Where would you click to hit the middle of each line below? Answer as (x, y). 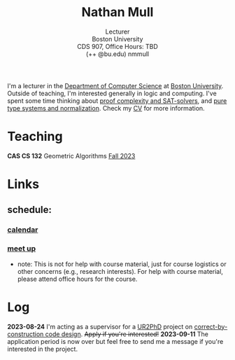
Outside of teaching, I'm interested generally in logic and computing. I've (112, 93)
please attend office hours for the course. (77, 279)
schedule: (30, 210)
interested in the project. (43, 349)
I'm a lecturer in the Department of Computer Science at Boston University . (115, 85)
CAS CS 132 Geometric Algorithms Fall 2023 (71, 155)
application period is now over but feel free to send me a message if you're (115, 341)
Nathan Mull (117, 12)
